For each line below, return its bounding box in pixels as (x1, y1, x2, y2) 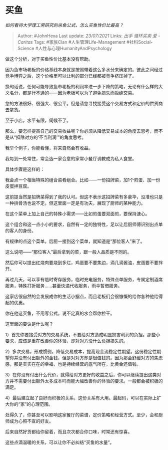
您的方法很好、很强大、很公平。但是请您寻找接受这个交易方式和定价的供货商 (5, 100, 163, 106)
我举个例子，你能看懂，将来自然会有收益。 (5, 145, 93, 151)
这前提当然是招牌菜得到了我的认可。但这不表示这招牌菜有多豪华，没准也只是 (5, 193, 163, 199)
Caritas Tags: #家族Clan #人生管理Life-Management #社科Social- (17, 39, 153, 45)
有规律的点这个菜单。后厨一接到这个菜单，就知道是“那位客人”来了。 (5, 238, 145, 244)
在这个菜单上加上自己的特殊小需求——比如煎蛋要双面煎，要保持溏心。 (5, 210, 150, 216)
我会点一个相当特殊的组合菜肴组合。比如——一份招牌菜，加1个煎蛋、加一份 (5, 176, 160, 183)
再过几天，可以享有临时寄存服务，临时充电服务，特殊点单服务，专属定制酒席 (5, 276, 163, 282)
